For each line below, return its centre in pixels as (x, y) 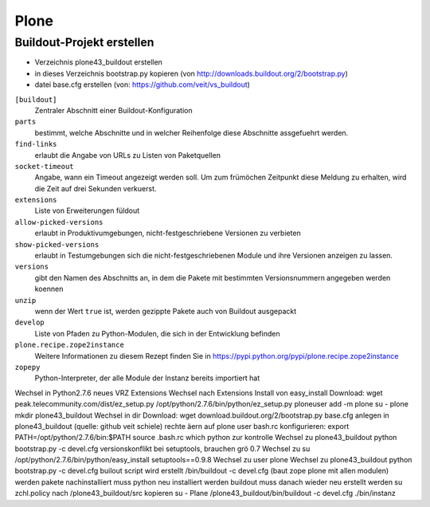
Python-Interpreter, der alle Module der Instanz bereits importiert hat (147, 378)
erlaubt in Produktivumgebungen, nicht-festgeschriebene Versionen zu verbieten (168, 233)
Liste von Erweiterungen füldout (87, 210)
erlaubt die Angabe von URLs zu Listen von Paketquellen (127, 155)
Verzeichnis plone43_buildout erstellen (99, 62)
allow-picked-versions (59, 222)
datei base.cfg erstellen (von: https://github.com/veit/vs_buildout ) (143, 84)
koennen (49, 289)
